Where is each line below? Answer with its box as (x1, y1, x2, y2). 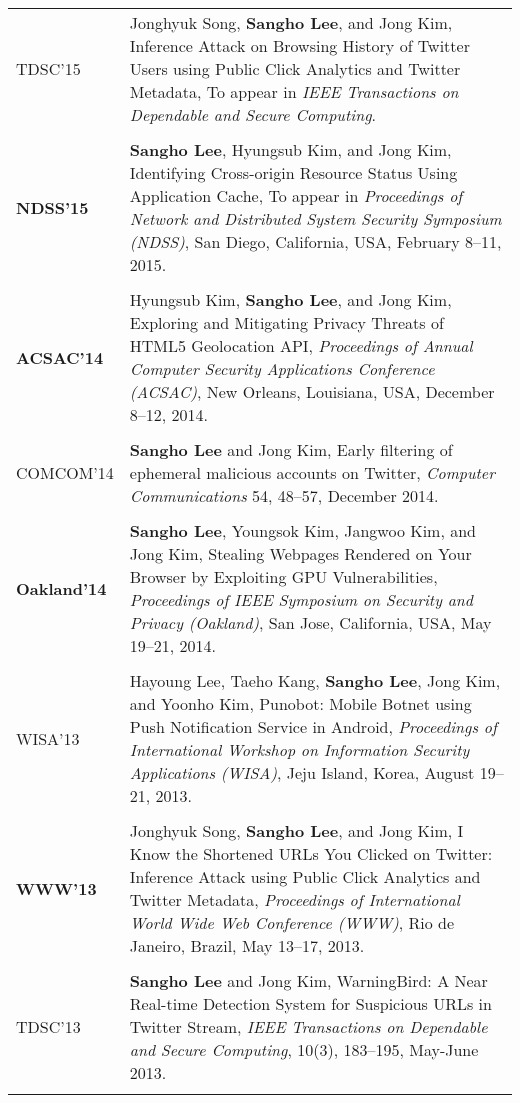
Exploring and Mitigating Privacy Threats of (129, 311, 444, 334)
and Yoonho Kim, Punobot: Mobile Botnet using (129, 692, 472, 715)
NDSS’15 (16, 195, 89, 219)
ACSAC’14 (16, 345, 104, 369)
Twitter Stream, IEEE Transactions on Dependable (129, 1015, 488, 1038)
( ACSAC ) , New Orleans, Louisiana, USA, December (129, 380, 495, 403)
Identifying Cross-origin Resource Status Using (129, 161, 458, 184)
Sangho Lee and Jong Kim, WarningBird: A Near (129, 969, 488, 992)
